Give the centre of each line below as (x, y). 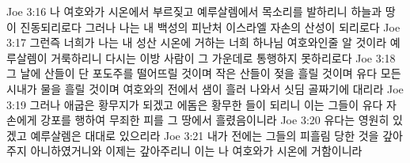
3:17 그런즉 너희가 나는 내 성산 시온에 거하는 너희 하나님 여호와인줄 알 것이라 (197, 42)
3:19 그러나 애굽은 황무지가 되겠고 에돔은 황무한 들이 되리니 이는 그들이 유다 (195, 104)
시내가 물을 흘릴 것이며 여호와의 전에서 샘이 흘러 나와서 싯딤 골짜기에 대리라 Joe (205, 88)
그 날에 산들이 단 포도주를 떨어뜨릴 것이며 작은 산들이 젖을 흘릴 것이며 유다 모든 (204, 73)
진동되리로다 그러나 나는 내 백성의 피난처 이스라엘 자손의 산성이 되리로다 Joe (210, 27)
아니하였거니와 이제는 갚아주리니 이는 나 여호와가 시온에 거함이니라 (196, 151)
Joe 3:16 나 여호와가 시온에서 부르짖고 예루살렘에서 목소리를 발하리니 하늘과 (194, 11)
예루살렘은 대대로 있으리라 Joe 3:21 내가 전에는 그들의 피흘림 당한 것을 (205, 135)
